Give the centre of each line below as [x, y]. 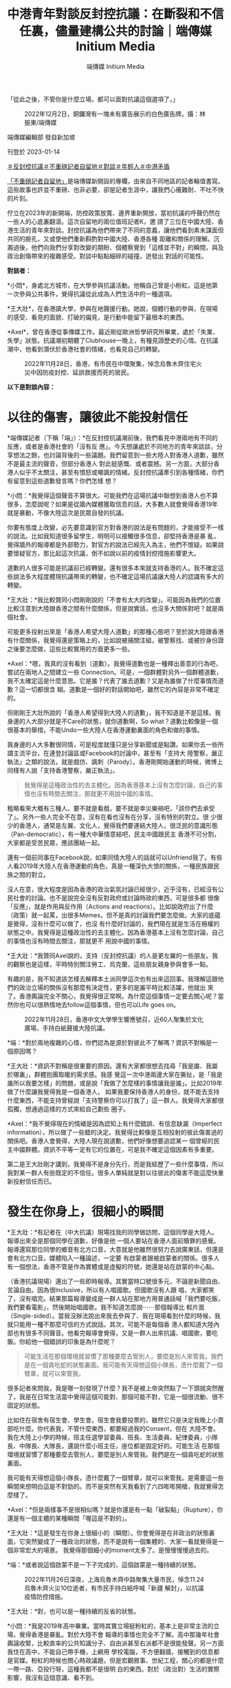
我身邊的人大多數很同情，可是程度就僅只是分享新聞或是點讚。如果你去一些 [112, 744]
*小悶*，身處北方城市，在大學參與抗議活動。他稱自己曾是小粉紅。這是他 [110, 285]
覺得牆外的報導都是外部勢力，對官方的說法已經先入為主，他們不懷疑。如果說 [115, 545]
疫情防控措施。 [45, 1596]
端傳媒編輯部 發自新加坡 [41, 137]
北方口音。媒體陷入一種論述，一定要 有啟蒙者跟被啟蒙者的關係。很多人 [119, 1258]
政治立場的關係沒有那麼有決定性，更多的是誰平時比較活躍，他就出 [112, 987]
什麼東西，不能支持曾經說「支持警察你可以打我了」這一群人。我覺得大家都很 [115, 1100]
